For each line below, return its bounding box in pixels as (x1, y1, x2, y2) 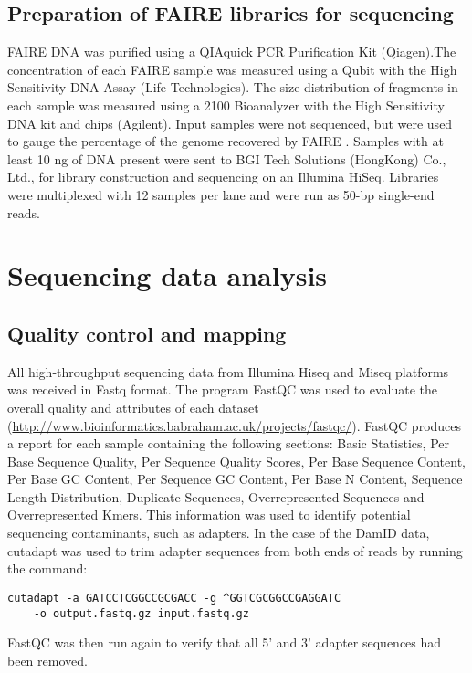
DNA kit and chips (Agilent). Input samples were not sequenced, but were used (7, 113, 453, 132)
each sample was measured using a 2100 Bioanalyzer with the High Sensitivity (7, 95, 445, 114)
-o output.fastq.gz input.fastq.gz (33, 606, 249, 620)
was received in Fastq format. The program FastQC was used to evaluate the (7, 380, 438, 399)
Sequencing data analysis (7, 257, 328, 294)
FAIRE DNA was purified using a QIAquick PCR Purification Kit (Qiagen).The (7, 42, 456, 61)
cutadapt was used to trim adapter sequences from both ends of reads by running (7, 541, 463, 560)
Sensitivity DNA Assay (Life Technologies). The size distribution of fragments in (7, 78, 458, 97)
